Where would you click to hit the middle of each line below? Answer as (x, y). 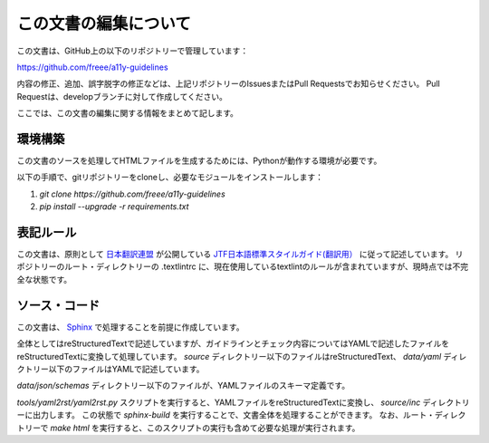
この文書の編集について (104, 24)
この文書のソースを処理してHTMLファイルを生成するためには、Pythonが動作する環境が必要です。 (199, 161)
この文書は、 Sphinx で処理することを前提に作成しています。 (130, 327)
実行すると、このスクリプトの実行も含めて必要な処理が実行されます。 (230, 428)
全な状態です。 (44, 279)
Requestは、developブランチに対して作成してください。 (122, 96)
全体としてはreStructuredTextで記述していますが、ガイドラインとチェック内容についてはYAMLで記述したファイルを (233, 343)
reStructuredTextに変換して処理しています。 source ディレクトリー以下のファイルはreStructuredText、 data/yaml (229, 356)
